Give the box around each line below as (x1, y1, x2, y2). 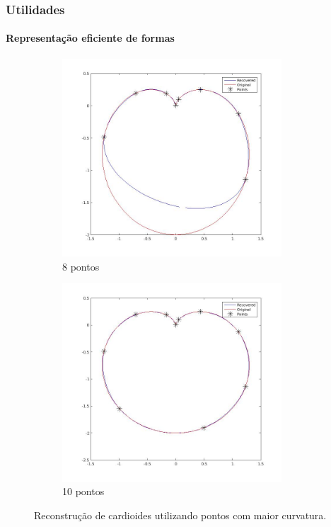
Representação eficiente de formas (6, 30, 175, 45)
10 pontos (62, 484, 105, 499)
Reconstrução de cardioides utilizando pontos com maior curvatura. (34, 507, 327, 522)
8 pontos (62, 259, 100, 273)
